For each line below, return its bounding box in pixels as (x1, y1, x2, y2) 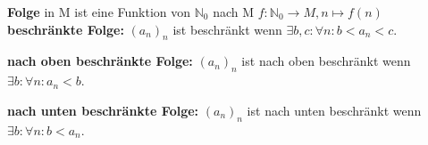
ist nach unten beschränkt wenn (247, 101, 422, 119)
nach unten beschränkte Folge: (7, 101, 199, 119)
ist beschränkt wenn (172, 20, 282, 38)
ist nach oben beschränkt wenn (241, 52, 411, 70)
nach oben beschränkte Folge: (7, 52, 193, 70)
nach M (213, 3, 255, 20)
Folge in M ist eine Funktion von (7, 3, 191, 20)
